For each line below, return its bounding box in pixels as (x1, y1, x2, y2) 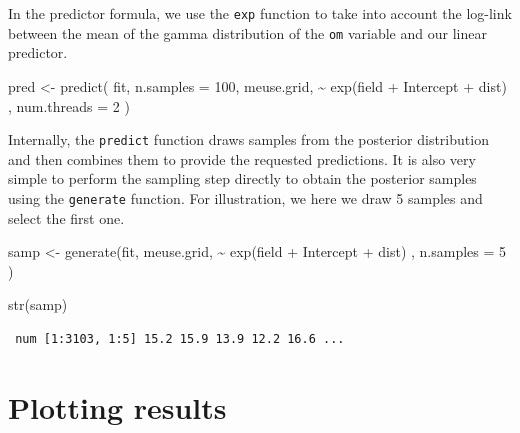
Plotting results (8, 386, 227, 427)
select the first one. (8, 207, 125, 228)
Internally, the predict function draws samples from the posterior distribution (8, 129, 489, 150)
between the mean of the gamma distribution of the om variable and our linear (8, 22, 487, 43)
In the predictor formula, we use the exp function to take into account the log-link (8, 3, 512, 23)
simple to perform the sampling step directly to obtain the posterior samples (8, 168, 477, 189)
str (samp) (8, 294, 68, 315)
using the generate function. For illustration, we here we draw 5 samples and (8, 187, 483, 208)
